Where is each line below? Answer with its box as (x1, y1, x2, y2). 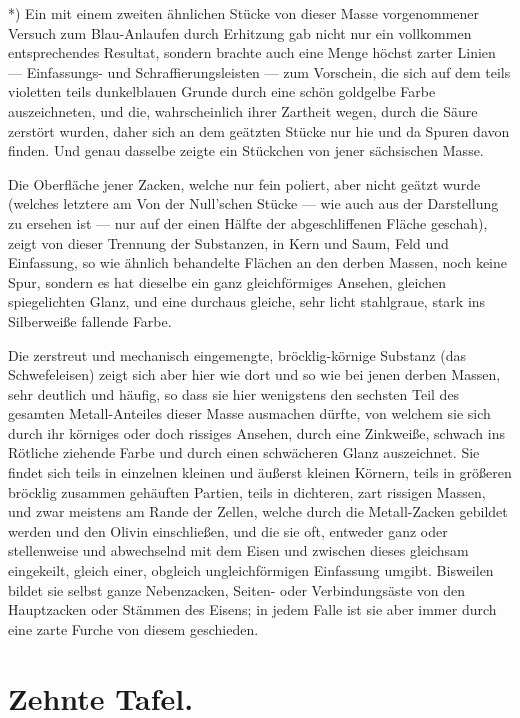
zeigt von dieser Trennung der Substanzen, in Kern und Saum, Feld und (8, 232, 449, 253)
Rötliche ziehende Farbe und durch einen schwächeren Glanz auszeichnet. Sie (8, 442, 480, 463)
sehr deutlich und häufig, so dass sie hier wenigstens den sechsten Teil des (8, 383, 460, 404)
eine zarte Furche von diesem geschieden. (8, 618, 259, 639)
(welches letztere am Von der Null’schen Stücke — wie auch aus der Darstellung (8, 193, 499, 214)
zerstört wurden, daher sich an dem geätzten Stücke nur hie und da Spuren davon (8, 120, 510, 141)
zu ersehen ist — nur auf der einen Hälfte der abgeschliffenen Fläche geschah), (8, 212, 488, 233)
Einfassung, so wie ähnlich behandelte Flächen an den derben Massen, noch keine (8, 252, 507, 273)
